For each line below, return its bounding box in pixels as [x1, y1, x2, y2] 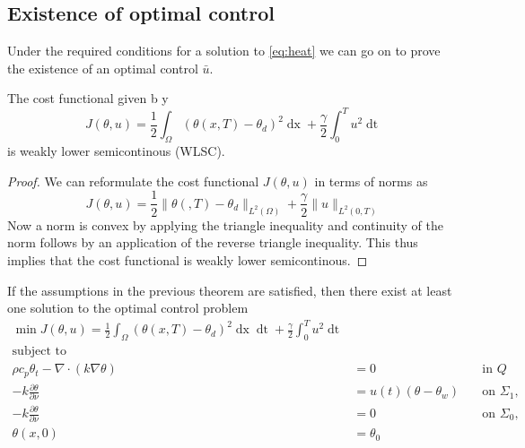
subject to [12, 345, 66, 358]
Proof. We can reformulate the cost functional [7, 171, 259, 190]
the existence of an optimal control [7, 58, 198, 77]
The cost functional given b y [7, 89, 169, 108]
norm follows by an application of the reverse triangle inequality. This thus [7, 233, 418, 252]
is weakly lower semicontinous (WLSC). [7, 142, 225, 160]
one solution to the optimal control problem [7, 298, 249, 317]
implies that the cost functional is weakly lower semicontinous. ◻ [7, 250, 368, 269]
